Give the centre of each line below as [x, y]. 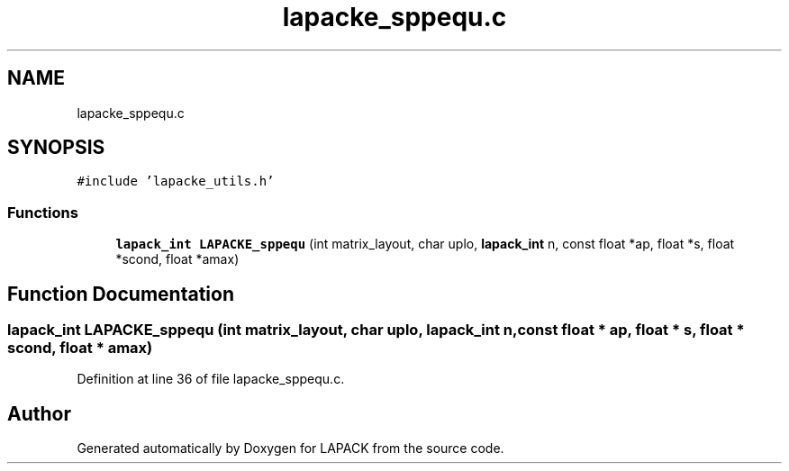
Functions [43, 212]
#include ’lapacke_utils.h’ [176, 181]
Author [39, 413]
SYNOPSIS [56, 148]
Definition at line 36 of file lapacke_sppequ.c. [211, 379]
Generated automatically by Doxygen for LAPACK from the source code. [290, 448]
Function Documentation [121, 294]
